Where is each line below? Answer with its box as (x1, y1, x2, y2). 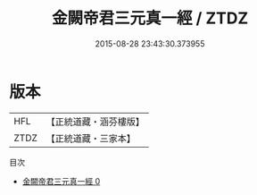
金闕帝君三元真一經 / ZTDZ (51, 8, 249, 29)
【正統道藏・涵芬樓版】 (46, 115, 145, 128)
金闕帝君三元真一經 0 (21, 175, 101, 186)
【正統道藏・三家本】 (46, 131, 137, 144)
